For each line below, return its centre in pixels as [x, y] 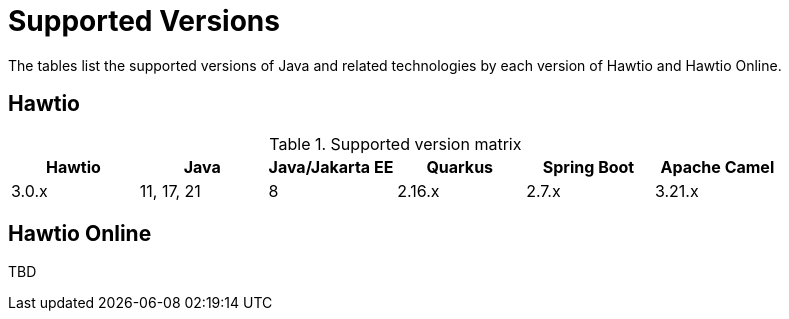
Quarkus [460, 166]
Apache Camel [717, 166]
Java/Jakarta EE [331, 166]
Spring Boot [588, 166]
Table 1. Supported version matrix [395, 143]
